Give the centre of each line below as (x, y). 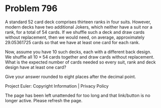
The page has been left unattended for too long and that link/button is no (78, 95)
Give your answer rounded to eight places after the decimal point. (71, 77)
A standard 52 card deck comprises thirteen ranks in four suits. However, (78, 22)
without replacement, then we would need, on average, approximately (75, 37)
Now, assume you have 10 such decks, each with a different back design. (78, 52)
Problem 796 (31, 8)
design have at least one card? (36, 67)
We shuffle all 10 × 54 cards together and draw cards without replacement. (80, 57)
